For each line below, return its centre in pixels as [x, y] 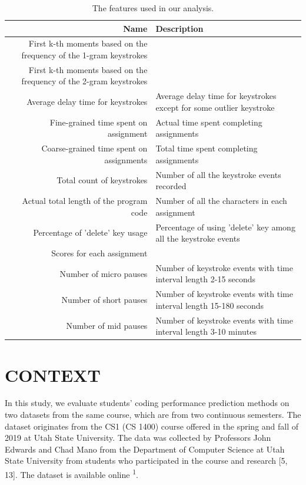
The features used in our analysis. [153, 8]
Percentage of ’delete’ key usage [90, 232]
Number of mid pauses [107, 326]
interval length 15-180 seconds [210, 305]
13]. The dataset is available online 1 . [71, 474]
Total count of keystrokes [102, 180]
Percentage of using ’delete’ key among [225, 227]
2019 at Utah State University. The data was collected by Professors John [138, 438]
